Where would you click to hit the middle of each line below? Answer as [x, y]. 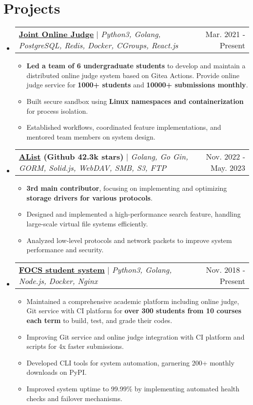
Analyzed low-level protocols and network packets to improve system [129, 240]
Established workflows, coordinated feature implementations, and [124, 127]
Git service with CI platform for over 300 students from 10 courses [134, 311]
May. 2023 [228, 168]
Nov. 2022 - [225, 157]
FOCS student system [62, 269]
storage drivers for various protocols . [89, 197]
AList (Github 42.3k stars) [71, 157]
